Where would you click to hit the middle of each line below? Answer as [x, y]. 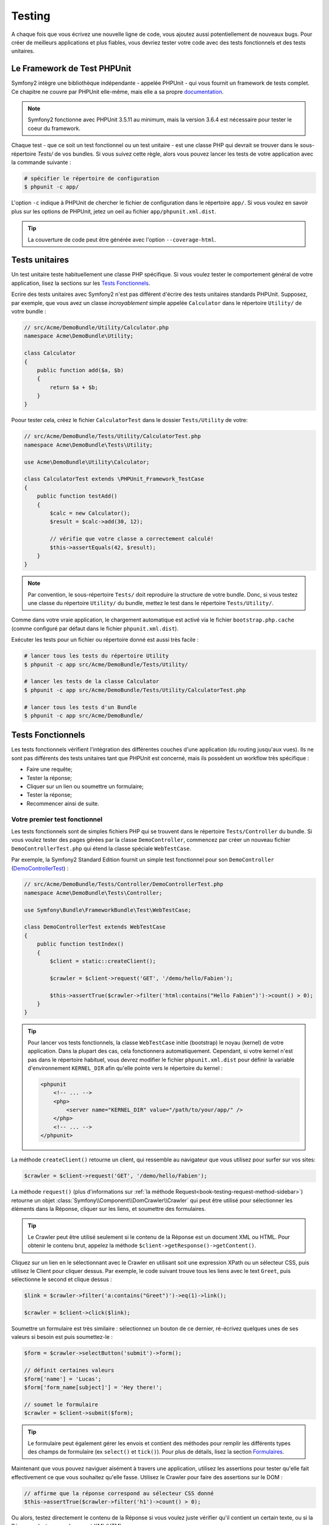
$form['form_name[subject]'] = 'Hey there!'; [93, 1387]
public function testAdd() [77, 496]
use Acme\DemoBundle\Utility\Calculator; [87, 462]
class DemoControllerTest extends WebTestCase [95, 927]
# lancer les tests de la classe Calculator [92, 681]
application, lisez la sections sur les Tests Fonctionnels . [81, 283]
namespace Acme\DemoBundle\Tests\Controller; [93, 893]
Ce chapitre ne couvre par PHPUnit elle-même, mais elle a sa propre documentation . [117, 91]
